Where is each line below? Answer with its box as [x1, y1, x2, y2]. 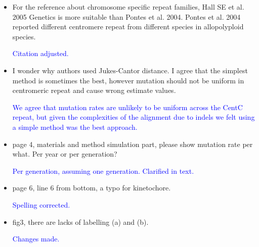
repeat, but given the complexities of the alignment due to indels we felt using [12, 112, 255, 122]
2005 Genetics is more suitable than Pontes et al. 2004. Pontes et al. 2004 [12, 11, 241, 22]
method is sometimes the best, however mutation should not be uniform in [12, 75, 244, 85]
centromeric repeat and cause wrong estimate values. [12, 85, 176, 95]
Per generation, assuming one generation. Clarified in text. [12, 165, 194, 176]
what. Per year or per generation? [12, 149, 117, 159]
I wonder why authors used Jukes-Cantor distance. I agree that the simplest [12, 65, 248, 75]
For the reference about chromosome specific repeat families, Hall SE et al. [12, 2, 244, 12]
